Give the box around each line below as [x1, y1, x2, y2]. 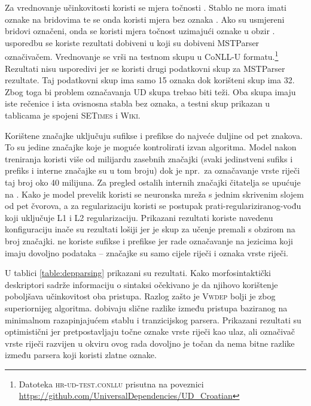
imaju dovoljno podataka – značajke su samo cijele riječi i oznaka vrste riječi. [5, 246, 289, 259]
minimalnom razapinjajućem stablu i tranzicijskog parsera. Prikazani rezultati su [5, 313, 301, 326]
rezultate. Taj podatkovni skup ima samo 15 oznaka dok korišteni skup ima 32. [5, 74, 295, 86]
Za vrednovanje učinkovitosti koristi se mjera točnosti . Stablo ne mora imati [5, 1, 287, 13]
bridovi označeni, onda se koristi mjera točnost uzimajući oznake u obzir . [5, 25, 275, 37]
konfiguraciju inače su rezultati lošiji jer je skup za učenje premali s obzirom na [5, 223, 295, 235]
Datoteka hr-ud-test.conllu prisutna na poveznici [19, 377, 204, 390]
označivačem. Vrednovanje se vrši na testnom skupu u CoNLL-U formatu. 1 [5, 49, 279, 63]
